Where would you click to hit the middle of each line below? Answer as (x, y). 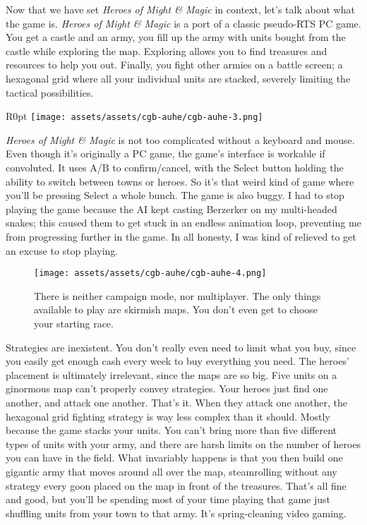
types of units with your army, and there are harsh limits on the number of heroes (183, 443)
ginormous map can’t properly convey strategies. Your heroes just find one (167, 388)
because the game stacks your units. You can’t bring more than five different (172, 430)
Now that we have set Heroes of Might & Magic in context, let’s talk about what (180, 9)
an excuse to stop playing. (62, 250)
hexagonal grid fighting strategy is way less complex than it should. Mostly (168, 416)
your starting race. (74, 323)
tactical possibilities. (50, 92)
